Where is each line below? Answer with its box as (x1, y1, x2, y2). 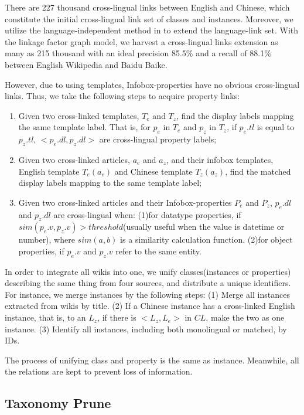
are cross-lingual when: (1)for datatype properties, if (53, 208, 241, 220)
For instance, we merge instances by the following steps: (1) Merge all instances (5, 288, 290, 300)
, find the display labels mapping (176, 109, 294, 121)
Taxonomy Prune (5, 394, 111, 412)
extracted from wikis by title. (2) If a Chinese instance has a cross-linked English (5, 300, 295, 312)
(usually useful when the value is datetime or (123, 220, 285, 233)
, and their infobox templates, (166, 153, 274, 165)
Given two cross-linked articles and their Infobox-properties (18, 196, 232, 208)
